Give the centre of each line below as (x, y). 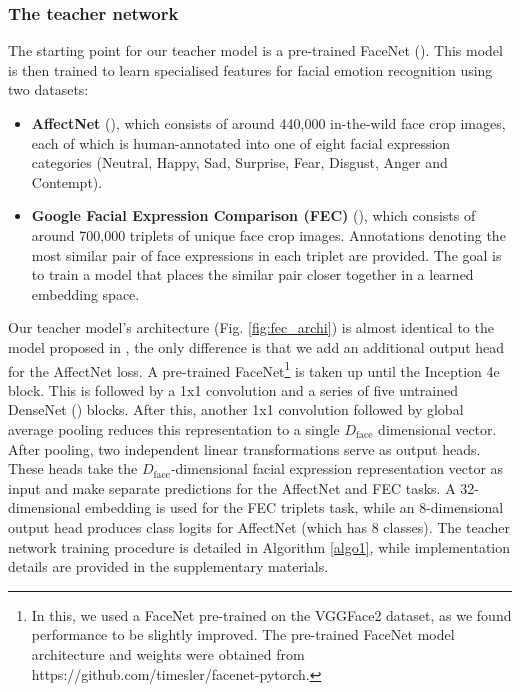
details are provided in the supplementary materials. (168, 566)
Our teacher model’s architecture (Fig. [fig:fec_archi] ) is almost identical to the (251, 327)
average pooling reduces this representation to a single (174, 428)
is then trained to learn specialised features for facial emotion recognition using (250, 69)
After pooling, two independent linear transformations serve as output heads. (244, 448)
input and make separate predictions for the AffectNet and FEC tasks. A (232, 487)
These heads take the (73, 468)
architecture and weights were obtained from (168, 653)
